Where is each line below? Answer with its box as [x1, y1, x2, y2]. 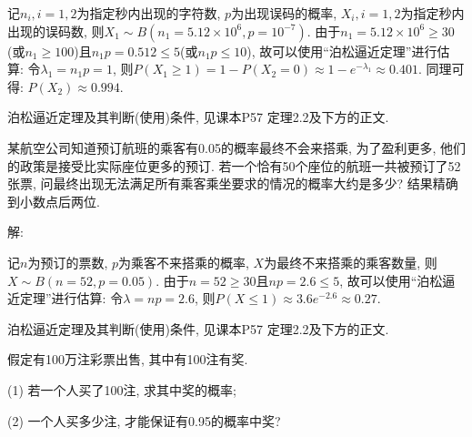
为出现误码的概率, [231, 4, 337, 22]
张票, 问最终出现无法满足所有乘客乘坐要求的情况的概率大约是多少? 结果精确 [7, 174, 458, 193]
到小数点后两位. [7, 191, 100, 210]
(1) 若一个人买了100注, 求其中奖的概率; [7, 380, 236, 399]
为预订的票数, [27, 252, 108, 271]
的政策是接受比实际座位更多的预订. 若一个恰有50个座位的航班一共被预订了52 [7, 156, 461, 175]
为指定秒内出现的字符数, [76, 4, 221, 22]
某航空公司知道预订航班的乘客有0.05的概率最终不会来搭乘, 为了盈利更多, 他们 [7, 137, 466, 157]
